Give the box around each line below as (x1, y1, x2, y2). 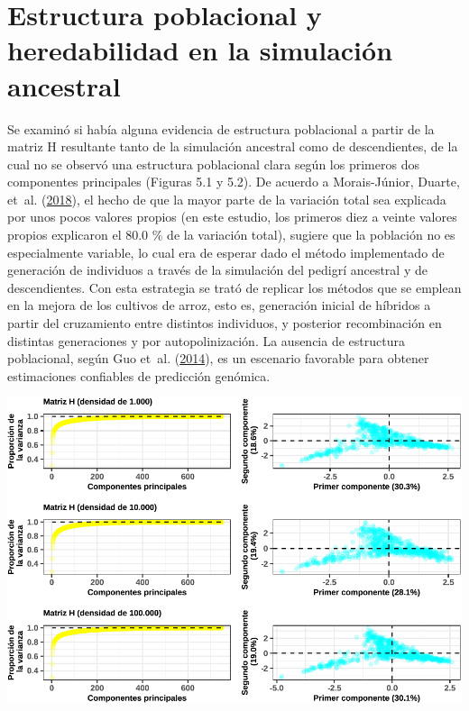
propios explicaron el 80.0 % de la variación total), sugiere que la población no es (7, 225, 455, 244)
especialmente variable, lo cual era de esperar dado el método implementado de (7, 242, 445, 261)
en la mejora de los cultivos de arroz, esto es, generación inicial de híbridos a (7, 296, 431, 314)
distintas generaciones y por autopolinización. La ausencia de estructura (7, 331, 405, 350)
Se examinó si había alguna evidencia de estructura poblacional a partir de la (7, 119, 435, 138)
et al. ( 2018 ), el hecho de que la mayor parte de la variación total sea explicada (7, 189, 446, 208)
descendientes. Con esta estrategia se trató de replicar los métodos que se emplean (7, 278, 462, 296)
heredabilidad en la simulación (7, 32, 393, 68)
